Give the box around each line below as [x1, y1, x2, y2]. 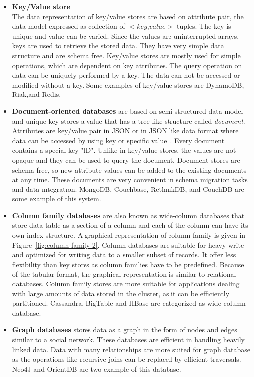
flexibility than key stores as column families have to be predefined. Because [12, 259, 244, 269]
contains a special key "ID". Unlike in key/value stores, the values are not [12, 145, 236, 155]
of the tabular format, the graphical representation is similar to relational [12, 269, 236, 279]
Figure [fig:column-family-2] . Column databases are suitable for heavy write [12, 239, 244, 250]
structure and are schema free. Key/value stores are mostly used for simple [12, 50, 241, 60]
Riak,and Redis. [12, 89, 61, 99]
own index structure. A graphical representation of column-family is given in [12, 230, 246, 240]
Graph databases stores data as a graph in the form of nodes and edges [12, 324, 237, 335]
